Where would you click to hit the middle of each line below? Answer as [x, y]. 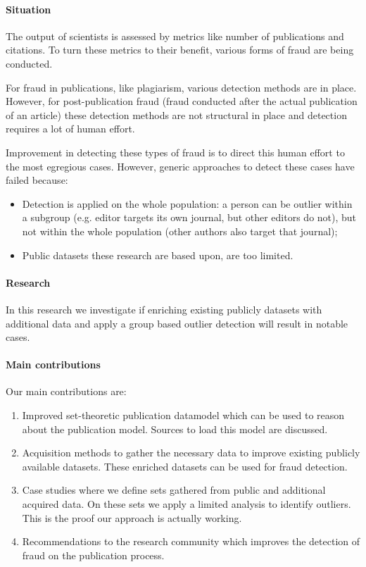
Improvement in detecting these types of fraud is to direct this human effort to [175, 152]
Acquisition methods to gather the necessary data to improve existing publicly [191, 453]
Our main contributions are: [66, 391]
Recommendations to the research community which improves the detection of [191, 541]
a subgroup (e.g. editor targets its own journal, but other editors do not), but [189, 217]
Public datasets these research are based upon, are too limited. [158, 255]
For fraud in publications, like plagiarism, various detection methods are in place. [181, 87]
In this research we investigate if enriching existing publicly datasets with [164, 309]
